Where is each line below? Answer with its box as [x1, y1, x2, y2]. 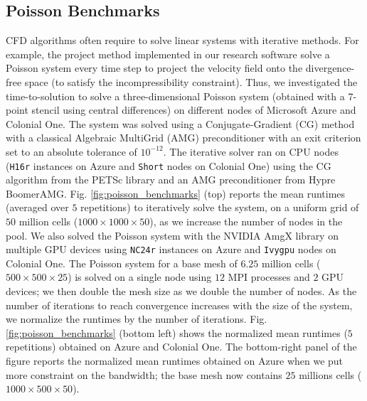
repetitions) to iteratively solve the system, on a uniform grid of [80, 200, 359, 215]
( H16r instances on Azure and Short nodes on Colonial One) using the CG [6, 158, 331, 173]
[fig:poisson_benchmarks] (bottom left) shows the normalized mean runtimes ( [6, 325, 348, 340]
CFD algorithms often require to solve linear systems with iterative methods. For [6, 33, 359, 48]
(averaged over [6, 200, 69, 215]
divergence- [305, 60, 355, 75]
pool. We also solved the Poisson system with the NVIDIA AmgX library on [6, 228, 339, 242]
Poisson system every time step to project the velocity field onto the [6, 60, 303, 75]
